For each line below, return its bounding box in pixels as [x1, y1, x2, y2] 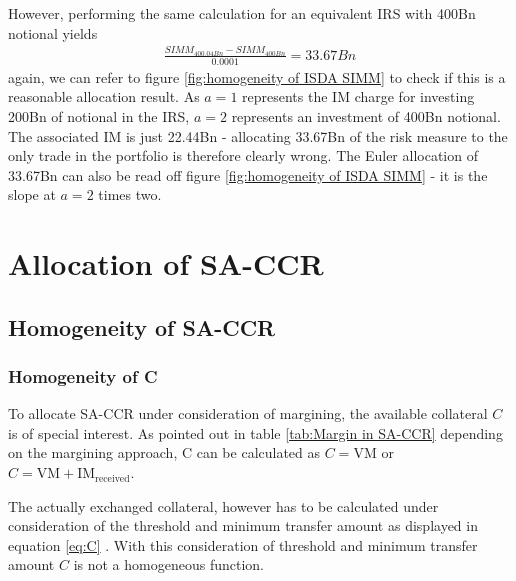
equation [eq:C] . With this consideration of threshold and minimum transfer [8, 534, 478, 555]
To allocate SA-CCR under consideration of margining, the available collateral [8, 403, 488, 424]
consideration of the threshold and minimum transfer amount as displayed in [8, 515, 478, 536]
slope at [8, 184, 56, 205]
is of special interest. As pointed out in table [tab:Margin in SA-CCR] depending [8, 422, 503, 443]
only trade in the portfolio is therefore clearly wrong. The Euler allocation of [8, 145, 478, 166]
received [95, 473, 130, 484]
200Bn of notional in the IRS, [8, 105, 190, 126]
